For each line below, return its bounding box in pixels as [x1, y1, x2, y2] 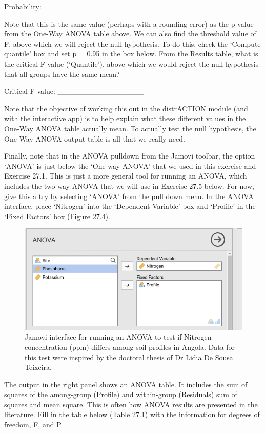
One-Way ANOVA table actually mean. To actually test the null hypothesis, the [4, 123, 256, 133]
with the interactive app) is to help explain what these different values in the [4, 113, 246, 124]
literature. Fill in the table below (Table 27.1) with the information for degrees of [4, 409, 260, 420]
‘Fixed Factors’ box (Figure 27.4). [4, 210, 110, 221]
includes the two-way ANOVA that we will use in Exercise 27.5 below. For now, [4, 180, 254, 191]
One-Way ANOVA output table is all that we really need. [4, 133, 185, 144]
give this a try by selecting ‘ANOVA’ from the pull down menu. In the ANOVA [4, 190, 254, 201]
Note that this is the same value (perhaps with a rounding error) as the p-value [4, 18, 254, 29]
